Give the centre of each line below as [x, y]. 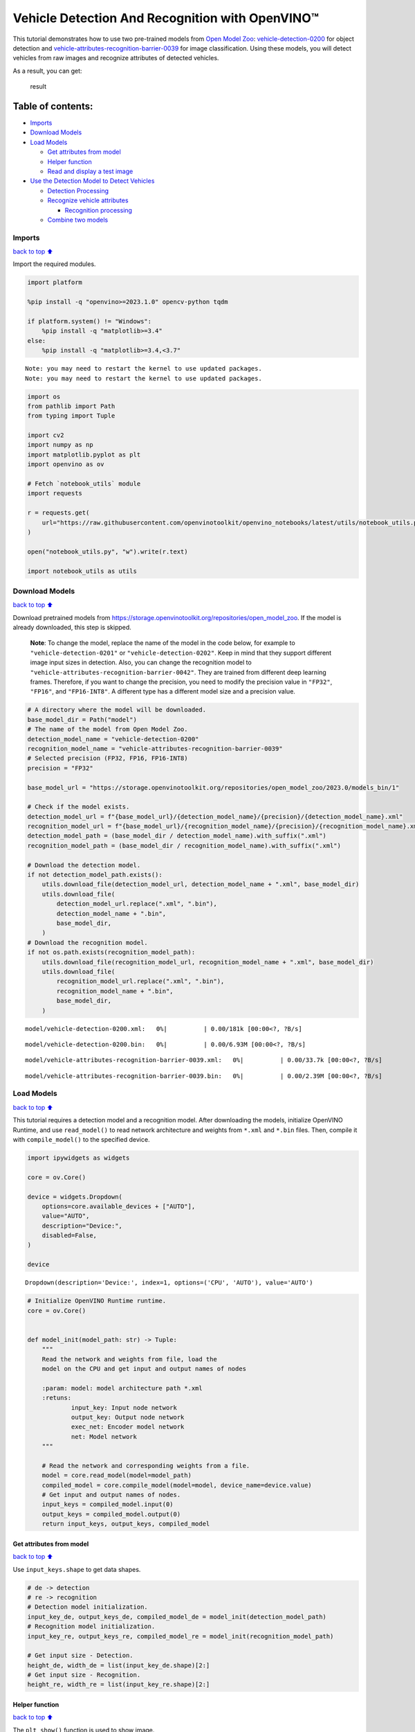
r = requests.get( [58, 513]
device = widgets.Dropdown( [75, 1196]
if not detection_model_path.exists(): [95, 875]
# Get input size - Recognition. [84, 1675]
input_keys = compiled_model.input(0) [108, 1504]
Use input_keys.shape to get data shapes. [77, 1569]
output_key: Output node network [128, 1417]
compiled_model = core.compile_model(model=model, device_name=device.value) [177, 1485]
